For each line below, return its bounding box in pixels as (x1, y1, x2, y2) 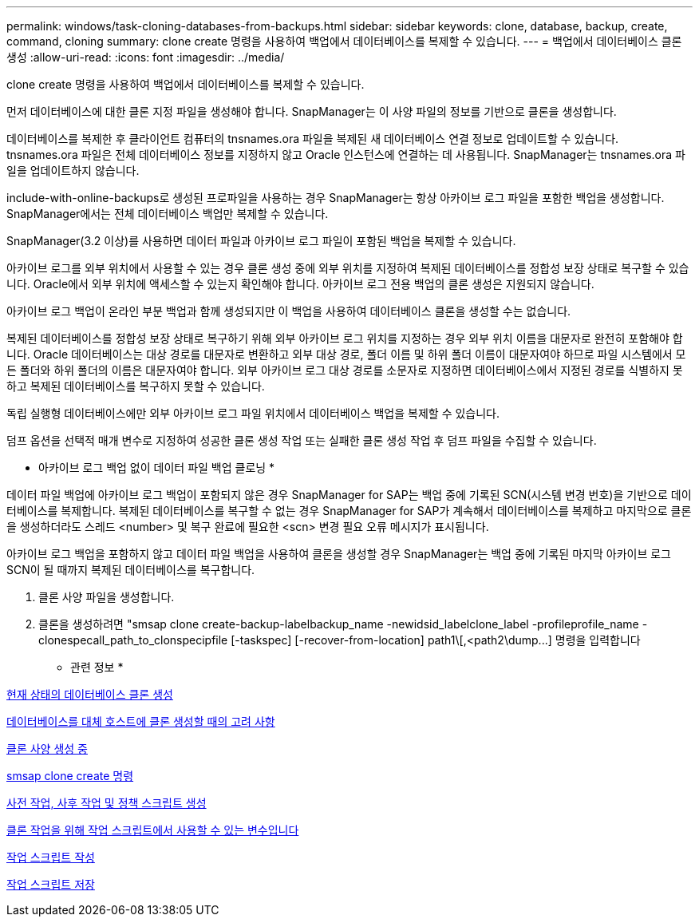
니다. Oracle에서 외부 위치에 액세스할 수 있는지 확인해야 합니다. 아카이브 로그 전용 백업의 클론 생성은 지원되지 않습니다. (6, 277, 594, 291)
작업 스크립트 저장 (6, 877, 95, 891)
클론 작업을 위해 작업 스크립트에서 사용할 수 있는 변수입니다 (6, 823, 299, 837)
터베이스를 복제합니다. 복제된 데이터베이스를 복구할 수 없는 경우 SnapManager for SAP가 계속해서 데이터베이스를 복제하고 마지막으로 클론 (6, 504, 692, 517)
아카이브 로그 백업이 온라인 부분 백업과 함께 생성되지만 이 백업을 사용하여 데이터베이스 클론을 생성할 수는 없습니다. (6, 304, 571, 318)
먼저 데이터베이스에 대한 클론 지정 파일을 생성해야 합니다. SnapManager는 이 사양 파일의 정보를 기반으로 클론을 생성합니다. (6, 105, 617, 118)
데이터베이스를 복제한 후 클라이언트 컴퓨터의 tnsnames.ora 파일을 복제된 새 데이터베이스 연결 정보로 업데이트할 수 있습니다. (6, 132, 619, 145)
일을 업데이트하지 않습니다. (6, 164, 140, 177)
